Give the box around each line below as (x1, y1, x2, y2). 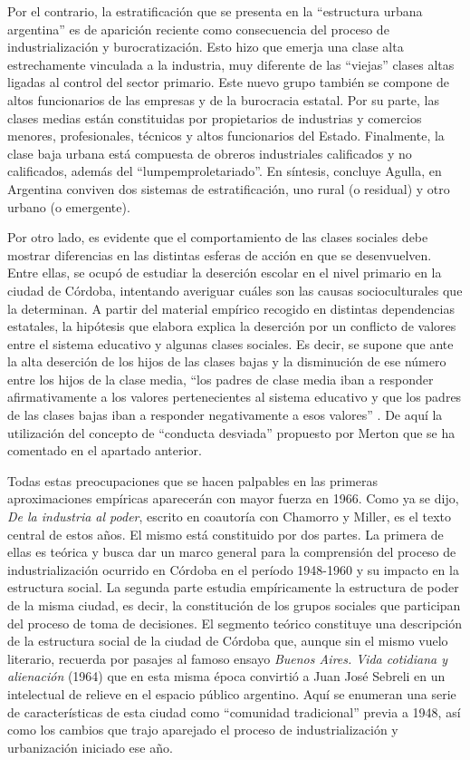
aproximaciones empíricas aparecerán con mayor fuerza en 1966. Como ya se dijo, (7, 489, 459, 508)
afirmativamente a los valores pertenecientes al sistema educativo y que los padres (7, 387, 462, 406)
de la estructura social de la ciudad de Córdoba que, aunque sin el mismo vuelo (7, 631, 448, 650)
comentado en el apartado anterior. (7, 441, 202, 460)
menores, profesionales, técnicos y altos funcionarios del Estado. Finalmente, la (7, 126, 445, 145)
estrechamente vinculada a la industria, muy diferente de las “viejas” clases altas (7, 54, 455, 73)
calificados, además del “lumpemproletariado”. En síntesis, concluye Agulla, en (7, 161, 442, 180)
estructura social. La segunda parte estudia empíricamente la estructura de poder (7, 578, 459, 597)
